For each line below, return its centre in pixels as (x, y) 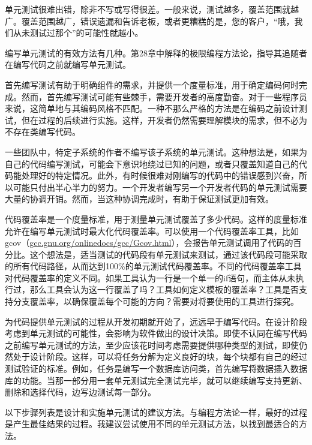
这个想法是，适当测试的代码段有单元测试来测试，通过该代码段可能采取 (168, 254)
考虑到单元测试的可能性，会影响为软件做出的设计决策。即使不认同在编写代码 (156, 333)
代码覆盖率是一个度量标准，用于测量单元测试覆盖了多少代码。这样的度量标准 (156, 219)
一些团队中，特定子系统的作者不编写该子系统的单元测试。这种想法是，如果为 (156, 151)
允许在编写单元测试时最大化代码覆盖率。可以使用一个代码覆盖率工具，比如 (152, 231)
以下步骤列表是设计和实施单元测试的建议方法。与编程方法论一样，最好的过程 (156, 412)
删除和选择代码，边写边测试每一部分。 (80, 392)
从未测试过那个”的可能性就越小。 (78, 33)
